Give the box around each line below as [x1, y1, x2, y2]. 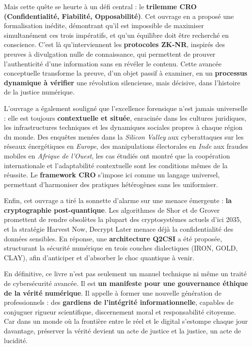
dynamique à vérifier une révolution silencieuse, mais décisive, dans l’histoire [4, 77, 240, 87]
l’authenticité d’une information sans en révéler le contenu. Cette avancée [4, 58, 222, 68]
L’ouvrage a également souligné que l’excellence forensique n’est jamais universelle [4, 103, 248, 113]
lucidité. [4, 335, 28, 345]
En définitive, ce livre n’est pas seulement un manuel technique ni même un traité [4, 268, 247, 279]
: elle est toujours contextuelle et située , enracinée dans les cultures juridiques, [4, 112, 247, 123]
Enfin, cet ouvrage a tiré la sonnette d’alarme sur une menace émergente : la [4, 195, 232, 205]
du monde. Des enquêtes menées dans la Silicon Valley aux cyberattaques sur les [4, 131, 244, 142]
